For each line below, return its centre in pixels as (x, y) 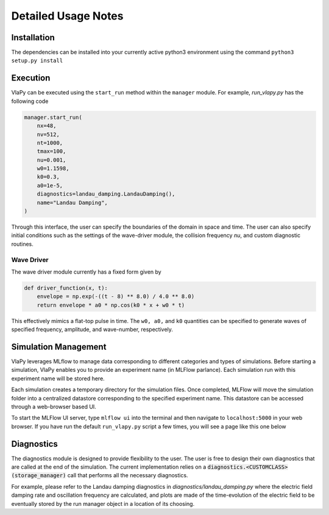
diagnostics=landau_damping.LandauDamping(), (106, 194)
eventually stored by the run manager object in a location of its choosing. (103, 503)
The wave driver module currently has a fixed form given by (86, 272)
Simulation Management (59, 346)
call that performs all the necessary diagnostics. (128, 475)
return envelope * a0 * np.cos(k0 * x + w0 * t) (111, 305)
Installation (33, 37)
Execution (31, 78)
